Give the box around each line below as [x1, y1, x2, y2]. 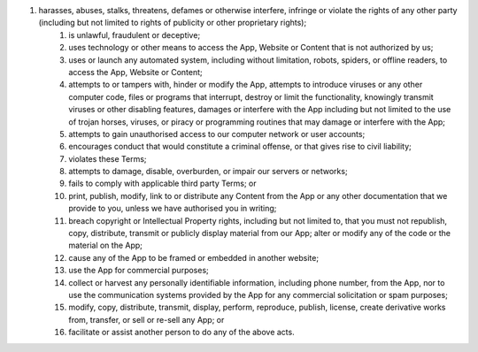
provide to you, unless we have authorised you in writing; [68, 203, 277, 214]
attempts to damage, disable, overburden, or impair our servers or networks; [68, 166, 349, 177]
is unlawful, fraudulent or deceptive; [68, 29, 201, 40]
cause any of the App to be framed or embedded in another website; [68, 252, 319, 263]
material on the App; [68, 240, 143, 251]
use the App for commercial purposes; [68, 265, 210, 276]
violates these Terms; [68, 153, 147, 164]
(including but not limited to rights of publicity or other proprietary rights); [38, 18, 307, 28]
